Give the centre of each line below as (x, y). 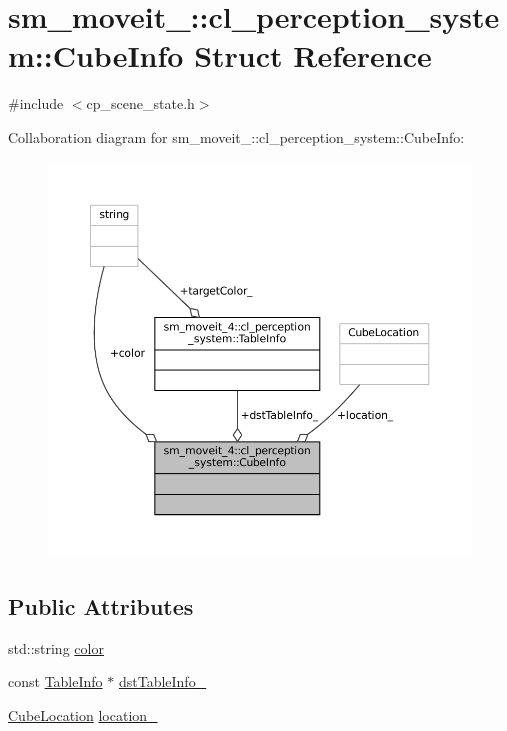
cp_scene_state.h (140, 103)
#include (36, 103)
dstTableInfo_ (162, 681)
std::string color (56, 647)
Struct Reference (313, 55)
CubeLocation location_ (83, 714)
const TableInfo (55, 681)
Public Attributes (101, 605)
